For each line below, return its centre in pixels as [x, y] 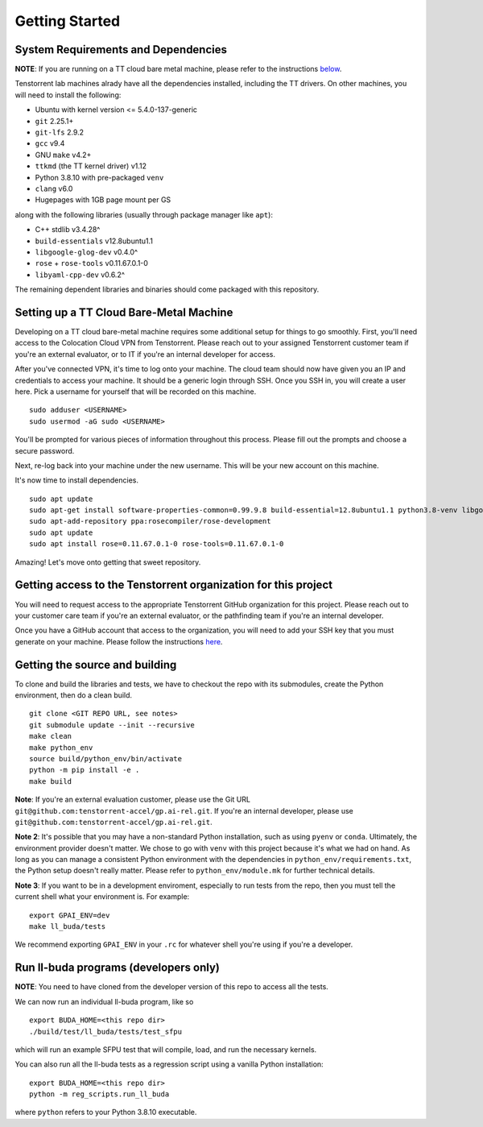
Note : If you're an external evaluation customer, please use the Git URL [133, 800]
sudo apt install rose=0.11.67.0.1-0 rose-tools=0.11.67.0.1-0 [157, 544]
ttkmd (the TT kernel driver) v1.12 [91, 166]
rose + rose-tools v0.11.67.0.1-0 [92, 263]
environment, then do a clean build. [74, 695]
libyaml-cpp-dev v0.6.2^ [80, 275]
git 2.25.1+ [54, 121]
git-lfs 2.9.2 [60, 132]
